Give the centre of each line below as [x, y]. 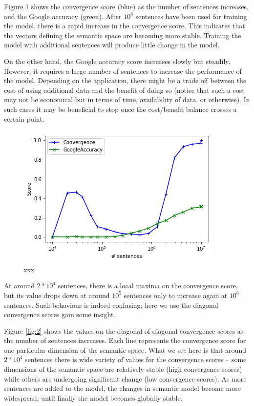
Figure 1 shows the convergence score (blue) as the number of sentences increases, [127, 6]
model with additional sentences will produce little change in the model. [112, 45]
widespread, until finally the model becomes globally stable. [93, 397]
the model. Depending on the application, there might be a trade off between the [125, 80]
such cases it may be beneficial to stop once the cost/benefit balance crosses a [120, 109]
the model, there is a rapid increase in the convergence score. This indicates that [125, 26]
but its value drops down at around [57, 295]
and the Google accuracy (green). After [63, 16]
